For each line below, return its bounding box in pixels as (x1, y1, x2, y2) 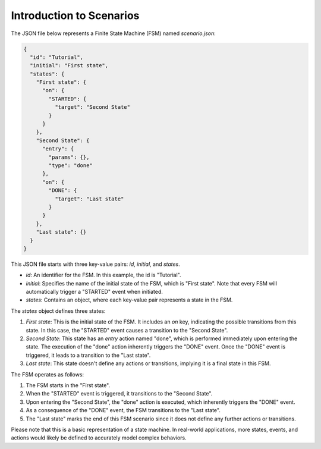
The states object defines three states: (11, 307, 106, 315)
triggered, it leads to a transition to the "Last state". (26, 351, 151, 359)
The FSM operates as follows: (11, 370, 84, 378)
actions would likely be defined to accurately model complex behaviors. (11, 434, 187, 441)
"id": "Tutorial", (30, 54, 83, 61)
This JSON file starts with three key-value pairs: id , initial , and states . (11, 260, 181, 268)
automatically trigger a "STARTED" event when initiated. (26, 288, 163, 296)
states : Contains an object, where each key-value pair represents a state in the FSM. (26, 296, 233, 303)
